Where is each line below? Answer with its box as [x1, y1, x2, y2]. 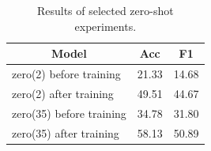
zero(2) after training [12, 85, 114, 101]
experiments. [74, 17, 137, 34]
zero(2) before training [12, 66, 121, 82]
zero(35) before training [12, 104, 126, 121]
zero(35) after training [12, 124, 119, 141]
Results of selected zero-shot [36, 2, 174, 18]
